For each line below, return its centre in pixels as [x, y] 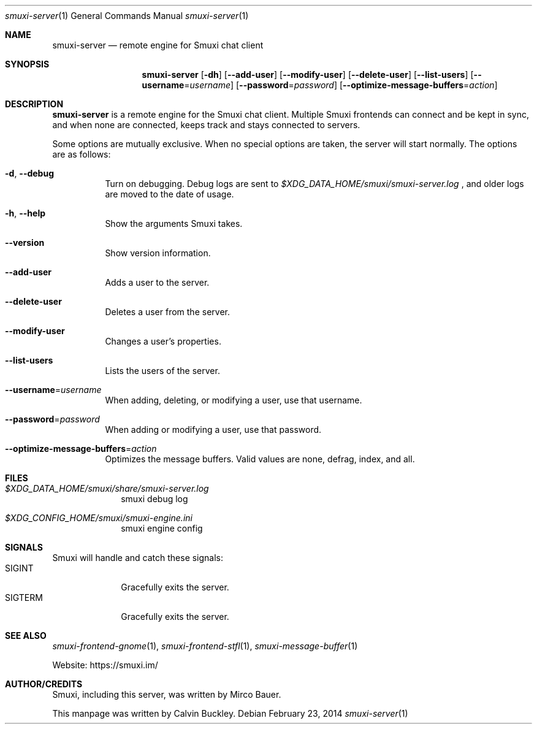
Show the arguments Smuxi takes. [174, 223]
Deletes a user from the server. [167, 312]
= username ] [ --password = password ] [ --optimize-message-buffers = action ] [341, 85]
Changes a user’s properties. [163, 341]
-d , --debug [30, 173]
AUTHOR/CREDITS [44, 684]
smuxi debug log [154, 499]
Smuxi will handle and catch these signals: [138, 558]
